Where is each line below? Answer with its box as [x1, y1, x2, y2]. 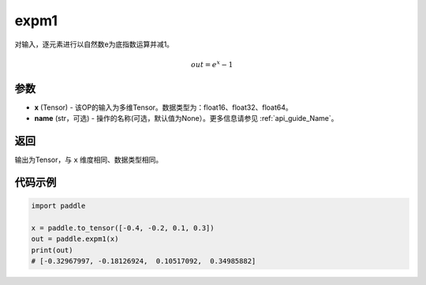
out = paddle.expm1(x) [31, 234, 119, 244]
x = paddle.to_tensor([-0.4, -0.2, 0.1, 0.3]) [31, 223, 215, 232]
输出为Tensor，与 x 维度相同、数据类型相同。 [14, 155, 163, 165]
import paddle [31, 201, 86, 211]
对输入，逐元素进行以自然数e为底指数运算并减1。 [14, 39, 174, 49]
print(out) [31, 246, 73, 254]
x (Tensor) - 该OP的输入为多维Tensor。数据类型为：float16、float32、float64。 [34, 103, 293, 112]
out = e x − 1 [190, 59, 234, 69]
